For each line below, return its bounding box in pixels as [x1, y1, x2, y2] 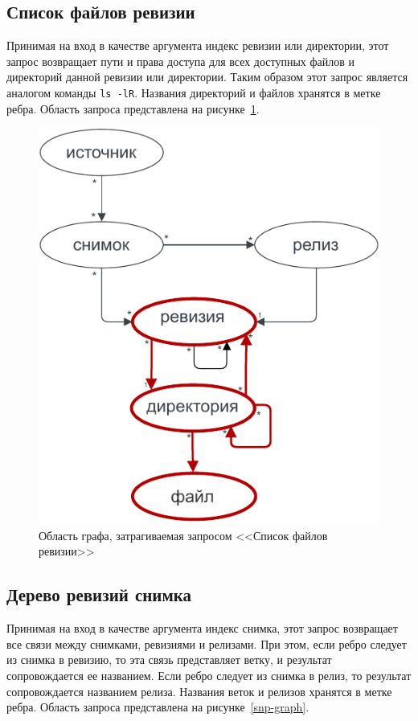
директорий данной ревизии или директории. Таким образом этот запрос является [6, 68, 408, 85]
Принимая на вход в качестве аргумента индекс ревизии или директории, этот [6, 37, 389, 54]
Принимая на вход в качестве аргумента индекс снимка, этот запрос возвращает [6, 620, 398, 637]
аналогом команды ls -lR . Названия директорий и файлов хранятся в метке [6, 84, 381, 100]
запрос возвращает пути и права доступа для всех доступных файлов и [6, 52, 355, 69]
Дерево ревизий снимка [6, 582, 191, 607]
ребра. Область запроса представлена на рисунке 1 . [6, 100, 260, 117]
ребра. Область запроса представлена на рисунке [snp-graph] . [6, 698, 309, 715]
